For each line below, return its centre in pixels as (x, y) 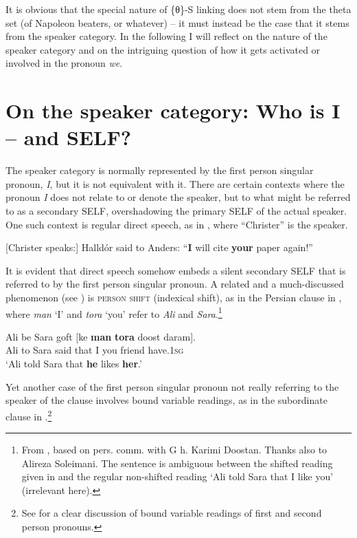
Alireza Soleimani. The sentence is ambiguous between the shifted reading (177, 463)
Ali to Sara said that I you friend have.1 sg (95, 350)
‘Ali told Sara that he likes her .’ (74, 364)
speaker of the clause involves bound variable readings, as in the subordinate (166, 400)
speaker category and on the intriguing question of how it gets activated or (163, 49)
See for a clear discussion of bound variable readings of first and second (172, 513)
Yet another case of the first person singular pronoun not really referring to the (172, 386)
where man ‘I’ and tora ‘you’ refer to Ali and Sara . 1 (114, 312)
